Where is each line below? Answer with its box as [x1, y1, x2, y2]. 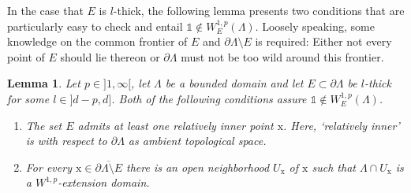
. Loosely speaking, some [255, 17, 375, 34]
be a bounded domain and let [165, 75, 304, 91]
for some [7, 90, 50, 106]
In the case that [7, 2, 84, 18]
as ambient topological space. [128, 132, 267, 149]
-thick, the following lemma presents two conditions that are [113, 2, 405, 18]
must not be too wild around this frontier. [181, 48, 384, 65]
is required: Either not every [255, 33, 392, 50]
